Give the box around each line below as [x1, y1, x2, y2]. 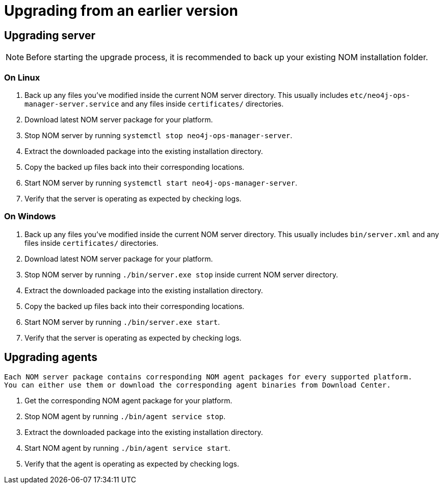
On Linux [4, 72, 40, 83]
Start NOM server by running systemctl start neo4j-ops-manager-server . [24, 178, 297, 187]
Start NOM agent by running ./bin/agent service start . [24, 443, 230, 452]
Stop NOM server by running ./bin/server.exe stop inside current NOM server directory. [24, 270, 338, 279]
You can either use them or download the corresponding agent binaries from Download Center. [4, 380, 391, 389]
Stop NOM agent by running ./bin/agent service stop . [24, 412, 226, 421]
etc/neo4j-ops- [350, 91, 410, 99]
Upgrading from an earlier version [4, 2, 238, 19]
